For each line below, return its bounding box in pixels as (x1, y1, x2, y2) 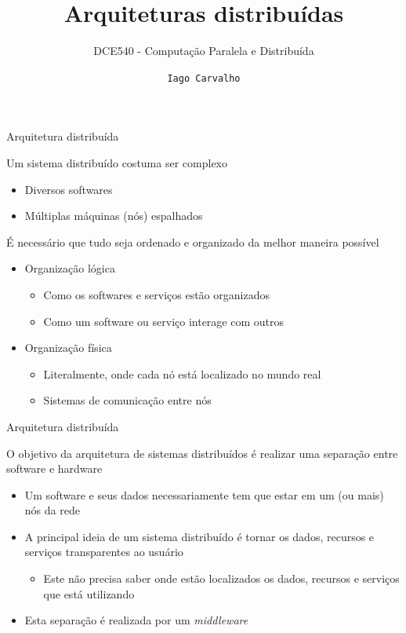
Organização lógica (24, 260, 115, 276)
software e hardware (6, 460, 103, 477)
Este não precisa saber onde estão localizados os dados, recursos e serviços (43, 570, 400, 587)
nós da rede (24, 502, 80, 518)
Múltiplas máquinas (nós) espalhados (24, 207, 203, 224)
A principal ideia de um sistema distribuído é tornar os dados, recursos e (24, 528, 375, 544)
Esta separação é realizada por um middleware (24, 612, 248, 628)
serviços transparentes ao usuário (24, 543, 183, 560)
